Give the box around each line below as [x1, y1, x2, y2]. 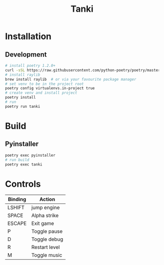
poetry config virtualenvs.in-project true [5, 86, 95, 91]
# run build [5, 157, 29, 162]
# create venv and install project [5, 90, 78, 96]
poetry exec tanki [5, 162, 42, 167]
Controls [5, 178, 41, 189]
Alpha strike [31, 212, 59, 219]
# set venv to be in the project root [5, 82, 84, 86]
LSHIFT [7, 204, 25, 211]
